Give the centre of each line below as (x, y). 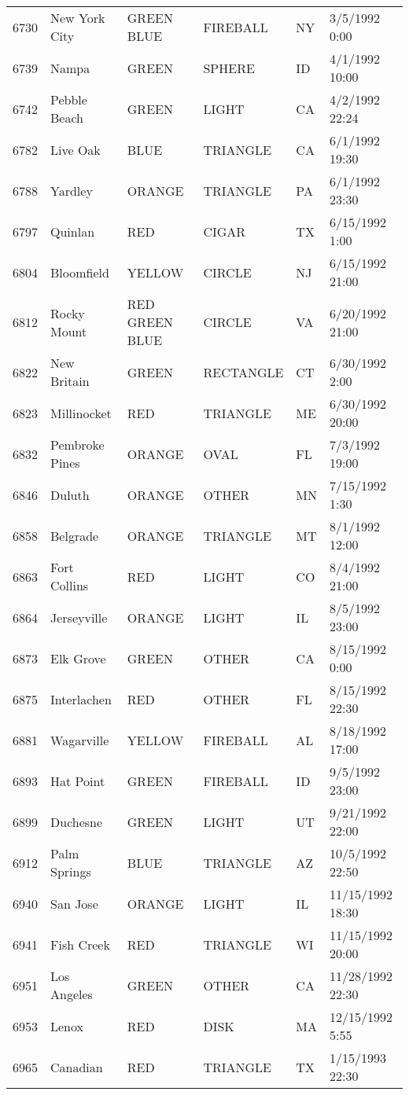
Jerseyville (79, 617)
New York (78, 18)
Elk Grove (78, 658)
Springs (71, 871)
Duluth (70, 494)
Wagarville (80, 740)
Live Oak (76, 149)
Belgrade (75, 535)
